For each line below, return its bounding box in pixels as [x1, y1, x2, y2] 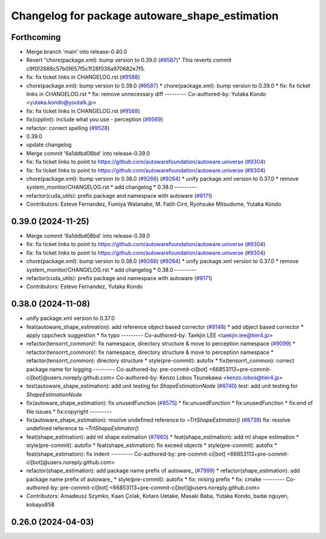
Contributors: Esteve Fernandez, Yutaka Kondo [26, 283, 143, 290]
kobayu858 [26, 501, 54, 508]
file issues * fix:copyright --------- [26, 408, 112, 415]
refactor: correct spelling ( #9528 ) [26, 124, 110, 131]
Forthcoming [11, 32, 61, 42]
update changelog [26, 141, 72, 148]
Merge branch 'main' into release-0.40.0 [26, 48, 127, 56]
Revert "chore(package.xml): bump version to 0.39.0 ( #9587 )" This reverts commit [26, 56, 232, 64]
